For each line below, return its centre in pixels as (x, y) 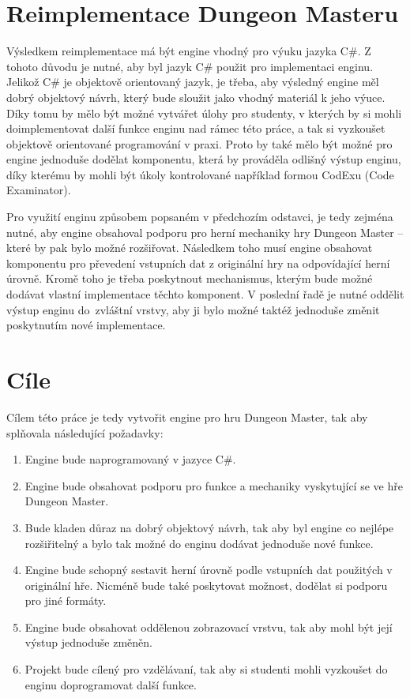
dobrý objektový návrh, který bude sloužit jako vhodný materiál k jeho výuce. (196, 97)
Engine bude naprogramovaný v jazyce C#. (130, 459)
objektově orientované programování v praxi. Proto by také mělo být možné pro (199, 143)
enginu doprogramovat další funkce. (111, 684)
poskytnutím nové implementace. (86, 325)
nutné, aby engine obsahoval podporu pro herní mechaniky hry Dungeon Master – (205, 232)
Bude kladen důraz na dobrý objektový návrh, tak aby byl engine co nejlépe (209, 527)
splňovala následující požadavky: (85, 432)
